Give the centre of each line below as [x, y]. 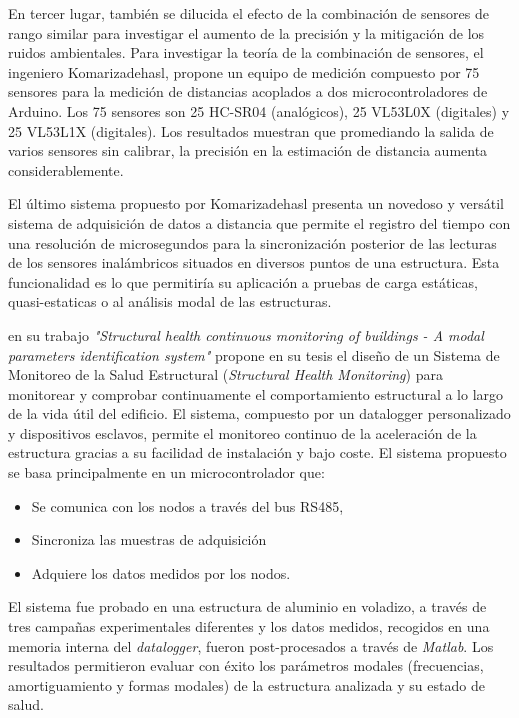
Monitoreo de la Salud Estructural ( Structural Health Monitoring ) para [225, 374]
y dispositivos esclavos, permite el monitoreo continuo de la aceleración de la [242, 432]
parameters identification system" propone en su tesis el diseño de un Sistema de [254, 354]
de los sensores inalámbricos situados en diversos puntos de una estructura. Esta [254, 262]
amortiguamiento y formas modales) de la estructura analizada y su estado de [246, 684]
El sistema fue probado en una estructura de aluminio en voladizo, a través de [247, 606]
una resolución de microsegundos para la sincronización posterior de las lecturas [252, 242]
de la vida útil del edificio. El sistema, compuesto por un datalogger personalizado [259, 413]
